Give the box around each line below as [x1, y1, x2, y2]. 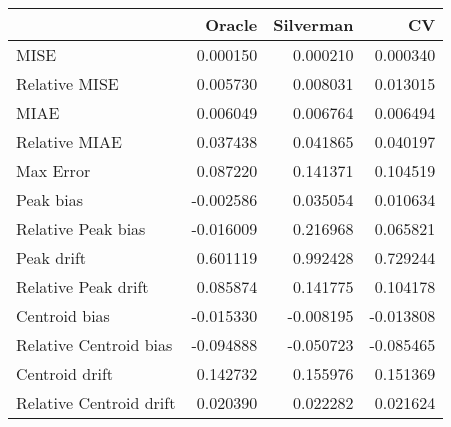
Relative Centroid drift [16, 391, 176, 414]
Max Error [16, 159, 91, 182]
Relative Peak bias [16, 217, 146, 240]
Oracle [205, 13, 258, 36]
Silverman [273, 13, 354, 36]
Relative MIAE [16, 130, 122, 153]
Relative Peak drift [16, 275, 149, 298]
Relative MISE [16, 72, 119, 95]
